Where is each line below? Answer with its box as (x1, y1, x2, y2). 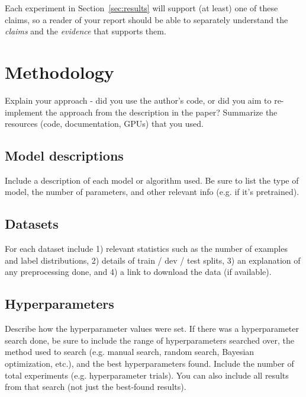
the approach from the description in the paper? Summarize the (45, 105, 278, 118)
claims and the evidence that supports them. (5, 25, 166, 37)
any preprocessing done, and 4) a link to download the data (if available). (5, 265, 272, 278)
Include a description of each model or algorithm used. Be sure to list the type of (5, 174, 299, 186)
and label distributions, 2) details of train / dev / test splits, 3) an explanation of (5, 254, 301, 266)
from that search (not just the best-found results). (5, 380, 186, 393)
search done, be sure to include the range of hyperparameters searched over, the (5, 334, 295, 346)
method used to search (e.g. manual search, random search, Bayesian (5, 345, 255, 358)
